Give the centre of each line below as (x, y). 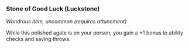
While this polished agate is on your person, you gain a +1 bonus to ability (95, 33)
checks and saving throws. (39, 39)
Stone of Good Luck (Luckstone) (53, 9)
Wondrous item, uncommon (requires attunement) (66, 22)
